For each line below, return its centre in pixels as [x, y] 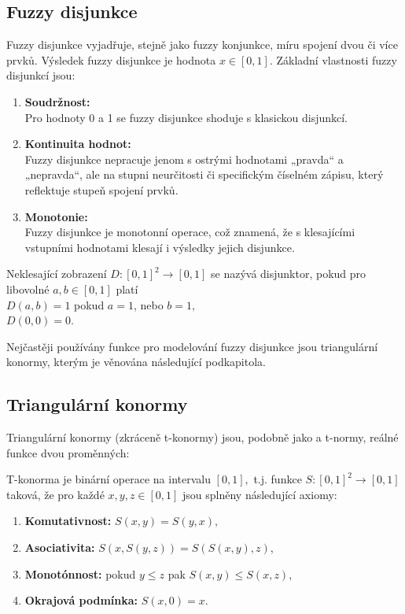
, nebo [148, 304]
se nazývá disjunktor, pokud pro [289, 274]
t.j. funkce [278, 479]
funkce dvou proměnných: [68, 452]
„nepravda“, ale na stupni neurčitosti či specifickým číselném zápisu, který [204, 174]
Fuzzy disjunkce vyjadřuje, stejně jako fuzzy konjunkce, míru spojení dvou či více [202, 44]
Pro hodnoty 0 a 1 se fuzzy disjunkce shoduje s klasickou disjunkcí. [186, 117]
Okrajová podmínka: [81, 600]
